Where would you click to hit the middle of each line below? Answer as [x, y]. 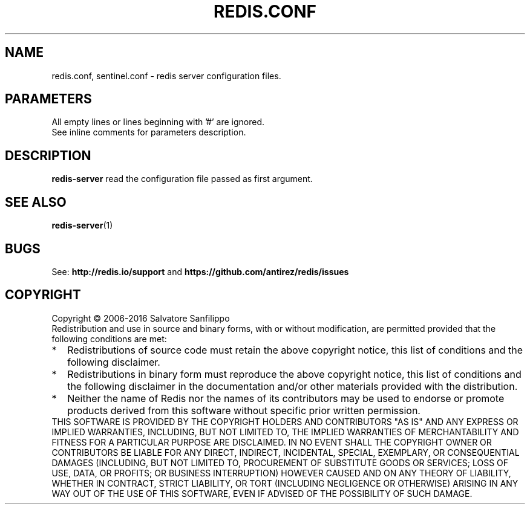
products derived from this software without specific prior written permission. [244, 410]
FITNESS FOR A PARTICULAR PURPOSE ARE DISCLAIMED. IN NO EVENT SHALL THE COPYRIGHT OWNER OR [272, 442]
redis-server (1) [82, 225]
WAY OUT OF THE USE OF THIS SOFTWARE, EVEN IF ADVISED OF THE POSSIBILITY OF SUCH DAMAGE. [262, 493]
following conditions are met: [109, 339]
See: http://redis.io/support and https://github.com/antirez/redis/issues [200, 271]
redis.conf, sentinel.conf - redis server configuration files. [166, 76]
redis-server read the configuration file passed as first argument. [182, 179]
